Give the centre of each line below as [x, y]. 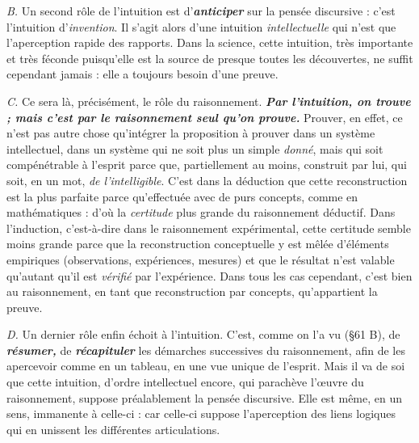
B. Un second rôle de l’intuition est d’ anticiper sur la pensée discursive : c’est [201, 11]
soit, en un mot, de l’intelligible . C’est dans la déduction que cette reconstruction [207, 180]
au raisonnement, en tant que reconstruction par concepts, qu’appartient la [192, 291]
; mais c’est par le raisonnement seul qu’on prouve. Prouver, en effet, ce [205, 117]
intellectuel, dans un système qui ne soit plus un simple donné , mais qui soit [195, 148]
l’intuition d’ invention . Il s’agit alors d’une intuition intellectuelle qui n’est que [201, 26]
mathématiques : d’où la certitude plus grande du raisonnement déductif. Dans [201, 212]
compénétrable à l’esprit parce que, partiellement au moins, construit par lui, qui [207, 165]
